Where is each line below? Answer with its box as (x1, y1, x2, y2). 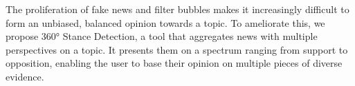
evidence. (6, 69, 44, 83)
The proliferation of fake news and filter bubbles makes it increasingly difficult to (6, 2, 349, 16)
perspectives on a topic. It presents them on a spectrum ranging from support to (6, 42, 348, 56)
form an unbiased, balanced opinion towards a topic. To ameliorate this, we (6, 15, 325, 30)
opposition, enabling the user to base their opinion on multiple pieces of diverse (6, 56, 343, 70)
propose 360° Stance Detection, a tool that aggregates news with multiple (6, 29, 318, 43)
